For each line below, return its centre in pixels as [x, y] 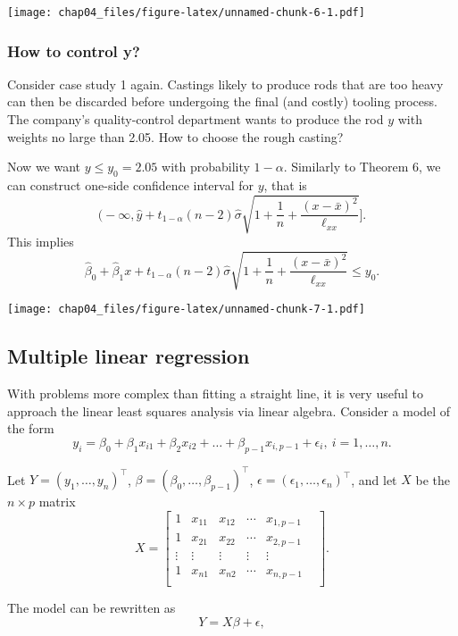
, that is [285, 185]
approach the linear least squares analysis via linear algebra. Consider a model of [229, 410]
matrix [57, 502]
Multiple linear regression [129, 356]
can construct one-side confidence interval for [130, 185]
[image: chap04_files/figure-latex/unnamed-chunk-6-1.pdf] [186, 13]
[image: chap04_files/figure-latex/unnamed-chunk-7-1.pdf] [186, 310]
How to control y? [74, 50]
